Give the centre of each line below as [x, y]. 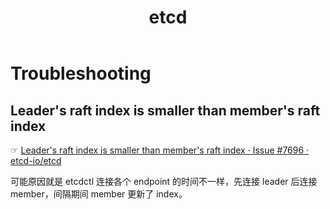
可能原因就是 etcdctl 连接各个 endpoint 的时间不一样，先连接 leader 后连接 [164, 181]
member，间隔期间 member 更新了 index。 [99, 194]
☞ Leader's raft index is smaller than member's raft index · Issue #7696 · [160, 150]
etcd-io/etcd [36, 160]
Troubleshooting [81, 73]
